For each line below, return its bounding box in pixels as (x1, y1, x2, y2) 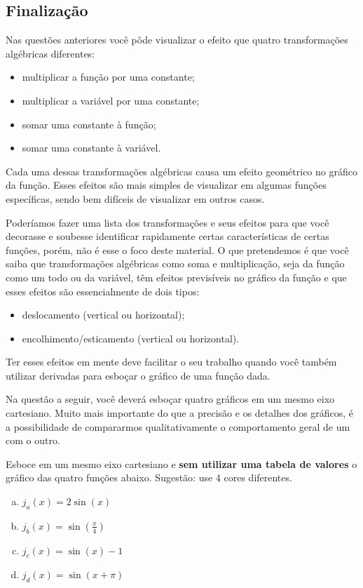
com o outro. (6, 433, 60, 448)
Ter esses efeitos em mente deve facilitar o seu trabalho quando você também (6, 354, 337, 369)
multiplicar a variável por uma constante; (22, 93, 200, 107)
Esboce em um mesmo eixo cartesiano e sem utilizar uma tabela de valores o (6, 456, 357, 471)
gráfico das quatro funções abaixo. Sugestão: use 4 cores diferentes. (6, 470, 292, 485)
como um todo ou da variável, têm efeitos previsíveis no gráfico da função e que (6, 269, 347, 284)
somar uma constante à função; (22, 116, 156, 131)
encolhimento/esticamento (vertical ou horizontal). (22, 330, 240, 345)
